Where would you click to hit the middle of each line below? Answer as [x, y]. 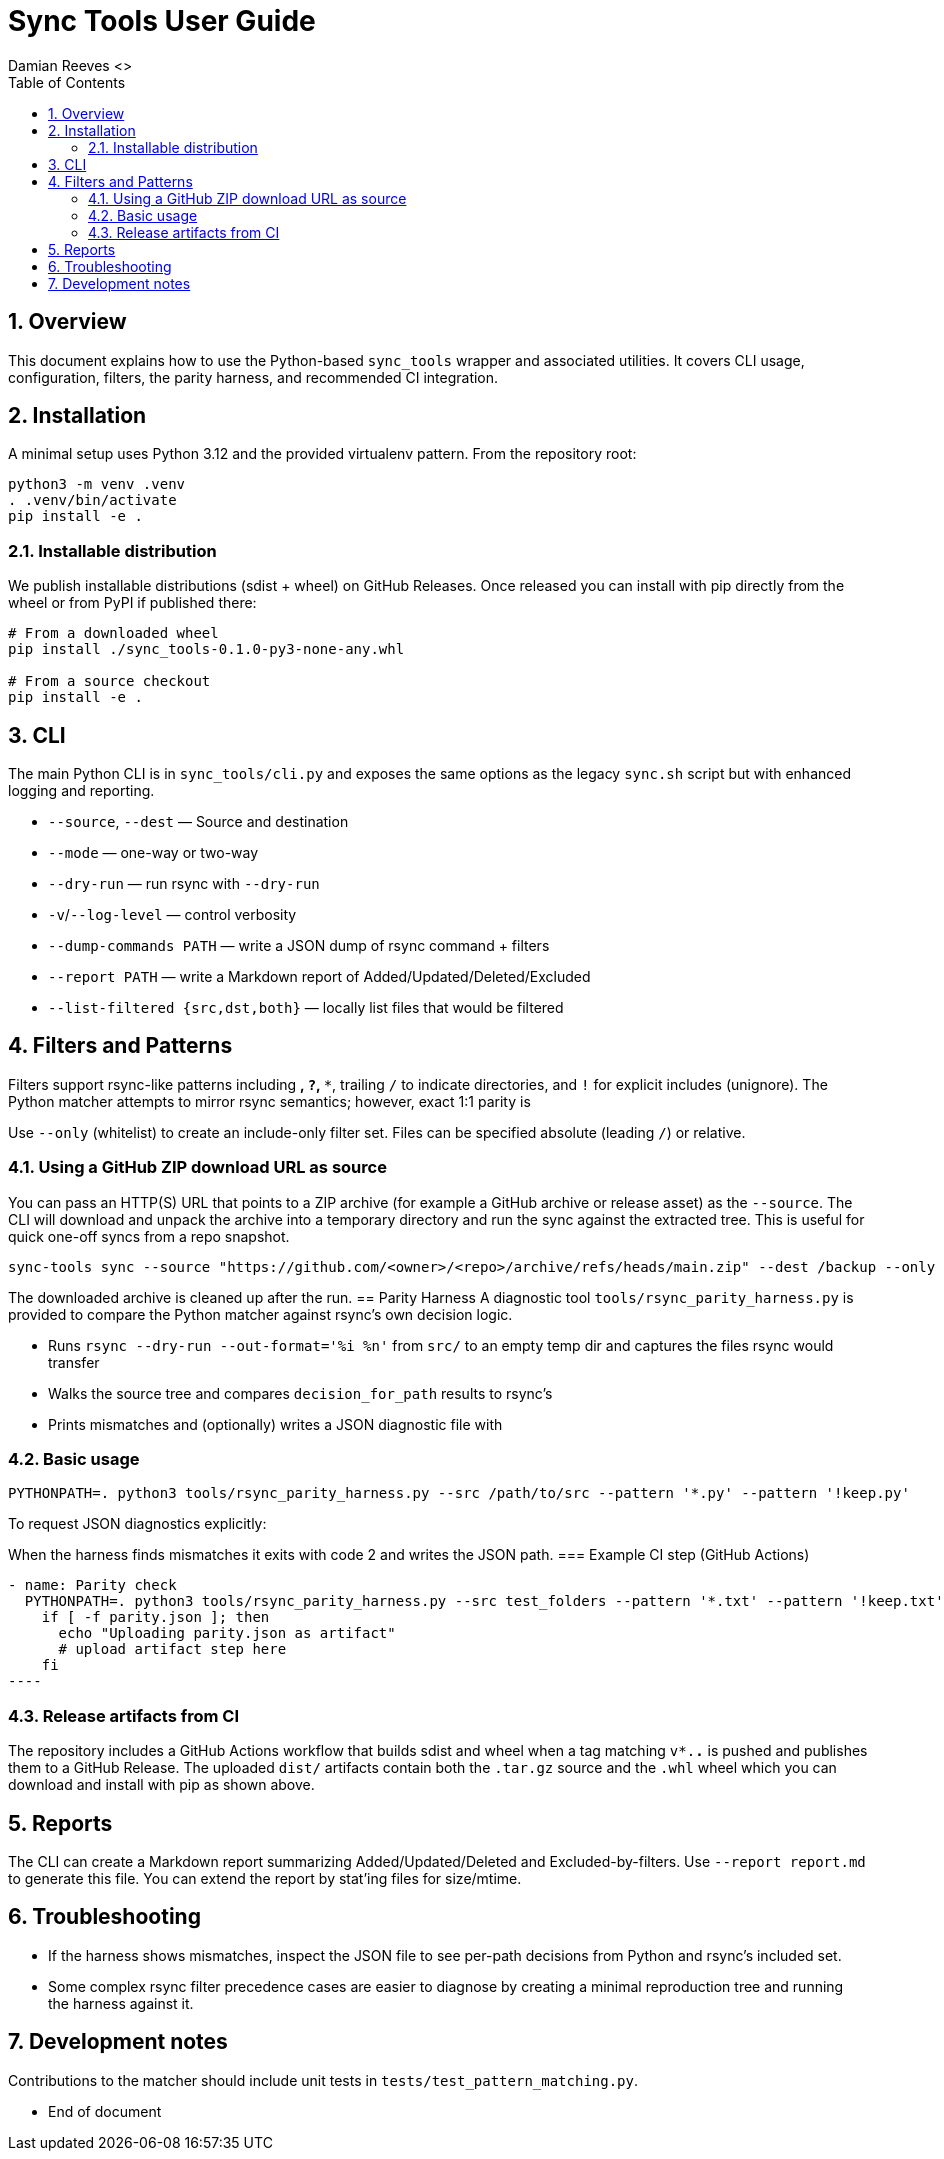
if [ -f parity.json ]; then [155, 1617]
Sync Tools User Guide [162, 21]
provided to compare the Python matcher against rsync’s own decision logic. [260, 1314]
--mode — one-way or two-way [153, 853]
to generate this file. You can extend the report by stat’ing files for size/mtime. [265, 1878]
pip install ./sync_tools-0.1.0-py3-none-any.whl [206, 649]
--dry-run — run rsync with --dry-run [184, 884]
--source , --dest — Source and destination [198, 822]
